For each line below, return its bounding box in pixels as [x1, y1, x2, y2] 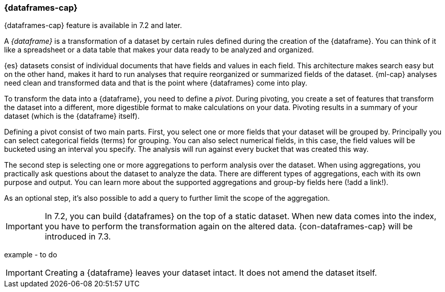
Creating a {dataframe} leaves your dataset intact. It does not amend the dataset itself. [44, 268, 377, 278]
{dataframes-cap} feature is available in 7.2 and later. [4, 21, 182, 30]
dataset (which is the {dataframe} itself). [4, 112, 140, 121]
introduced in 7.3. [44, 231, 111, 242]
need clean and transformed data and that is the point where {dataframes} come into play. [4, 78, 307, 88]
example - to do [4, 250, 57, 259]
